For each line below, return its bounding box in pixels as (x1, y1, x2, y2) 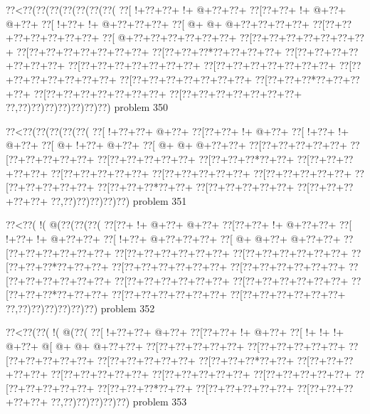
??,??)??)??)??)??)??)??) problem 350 (6, 100, 168, 115)
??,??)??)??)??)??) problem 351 (51, 193, 187, 208)
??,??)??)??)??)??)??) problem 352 (6, 300, 155, 315)
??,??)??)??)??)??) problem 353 (51, 394, 187, 409)
